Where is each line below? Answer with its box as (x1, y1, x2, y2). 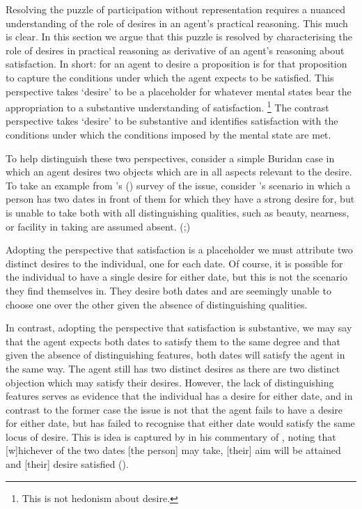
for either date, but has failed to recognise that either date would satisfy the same (6, 416, 355, 430)
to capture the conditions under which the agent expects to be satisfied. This (6, 70, 334, 84)
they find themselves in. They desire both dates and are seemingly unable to (6, 283, 331, 297)
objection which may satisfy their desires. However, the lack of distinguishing (6, 375, 334, 389)
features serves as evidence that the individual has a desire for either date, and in (6, 389, 353, 403)
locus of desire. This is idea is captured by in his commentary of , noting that (6, 429, 336, 444)
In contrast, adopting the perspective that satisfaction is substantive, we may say (6, 320, 352, 335)
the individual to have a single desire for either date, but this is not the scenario (6, 269, 347, 284)
